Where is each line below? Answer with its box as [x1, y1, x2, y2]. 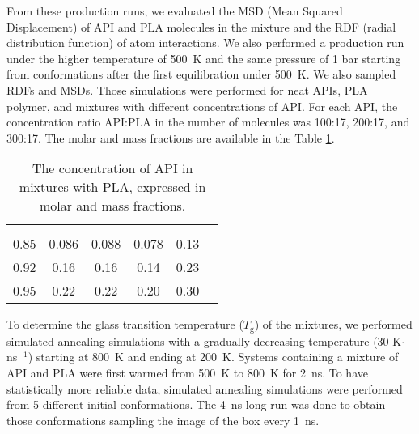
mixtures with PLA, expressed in [19, 177, 206, 197]
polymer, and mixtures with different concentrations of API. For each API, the [6, 97, 398, 114]
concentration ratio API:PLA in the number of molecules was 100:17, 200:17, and [6, 113, 410, 130]
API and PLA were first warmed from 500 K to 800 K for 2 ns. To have [6, 364, 368, 381]
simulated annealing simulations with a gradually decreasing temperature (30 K [6, 332, 402, 349]
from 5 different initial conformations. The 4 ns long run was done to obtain [6, 396, 386, 413]
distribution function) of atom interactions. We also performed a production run [6, 34, 404, 51]
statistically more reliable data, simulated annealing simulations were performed [6, 380, 403, 397]
